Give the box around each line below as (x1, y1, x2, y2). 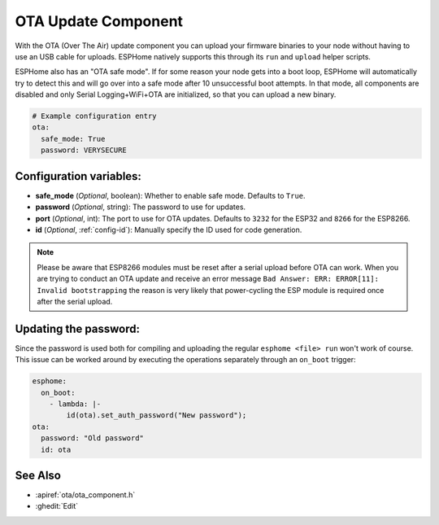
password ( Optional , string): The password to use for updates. (35, 202, 246, 212)
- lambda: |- (49, 399, 102, 409)
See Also (15, 468, 61, 482)
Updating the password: (15, 322, 140, 335)
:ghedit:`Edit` (35, 501, 79, 511)
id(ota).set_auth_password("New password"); (66, 411, 247, 420)
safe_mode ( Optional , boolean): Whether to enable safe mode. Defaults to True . (35, 190, 306, 200)
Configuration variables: (15, 169, 142, 183)
